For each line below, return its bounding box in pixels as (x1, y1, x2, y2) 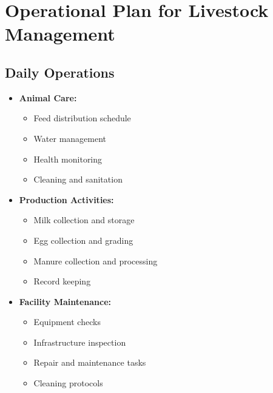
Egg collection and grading (33, 233, 133, 246)
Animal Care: (19, 91, 77, 104)
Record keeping (33, 275, 91, 287)
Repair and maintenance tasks (33, 356, 146, 369)
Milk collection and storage (33, 213, 135, 226)
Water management (33, 132, 107, 144)
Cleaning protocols (33, 377, 103, 389)
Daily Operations (5, 62, 115, 81)
